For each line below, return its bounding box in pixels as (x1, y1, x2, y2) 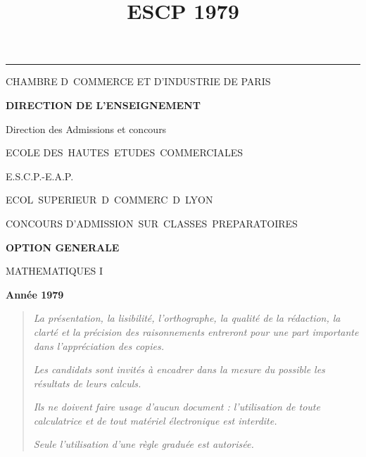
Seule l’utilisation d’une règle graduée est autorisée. (33, 437, 254, 451)
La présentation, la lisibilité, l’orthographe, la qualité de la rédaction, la (33, 311, 341, 325)
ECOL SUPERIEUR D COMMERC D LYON (6, 192, 213, 207)
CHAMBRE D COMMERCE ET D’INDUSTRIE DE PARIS (6, 74, 271, 89)
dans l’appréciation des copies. (33, 338, 164, 353)
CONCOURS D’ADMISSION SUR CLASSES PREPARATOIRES (6, 215, 298, 230)
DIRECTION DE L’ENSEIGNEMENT (6, 97, 201, 112)
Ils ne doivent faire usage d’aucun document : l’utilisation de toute (33, 399, 320, 414)
